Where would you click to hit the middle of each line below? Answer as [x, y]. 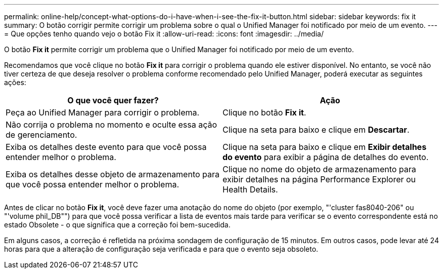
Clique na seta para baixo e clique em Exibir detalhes [325, 147]
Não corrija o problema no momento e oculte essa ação [112, 125]
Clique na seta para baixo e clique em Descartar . [316, 130]
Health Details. [250, 189]
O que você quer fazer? [113, 100]
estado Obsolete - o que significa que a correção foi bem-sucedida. [117, 225]
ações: [15, 82]
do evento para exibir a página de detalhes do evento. [326, 157]
